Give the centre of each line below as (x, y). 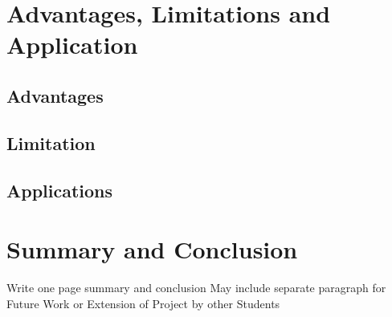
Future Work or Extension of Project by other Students (143, 303)
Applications (60, 190)
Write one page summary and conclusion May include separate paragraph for (196, 288)
